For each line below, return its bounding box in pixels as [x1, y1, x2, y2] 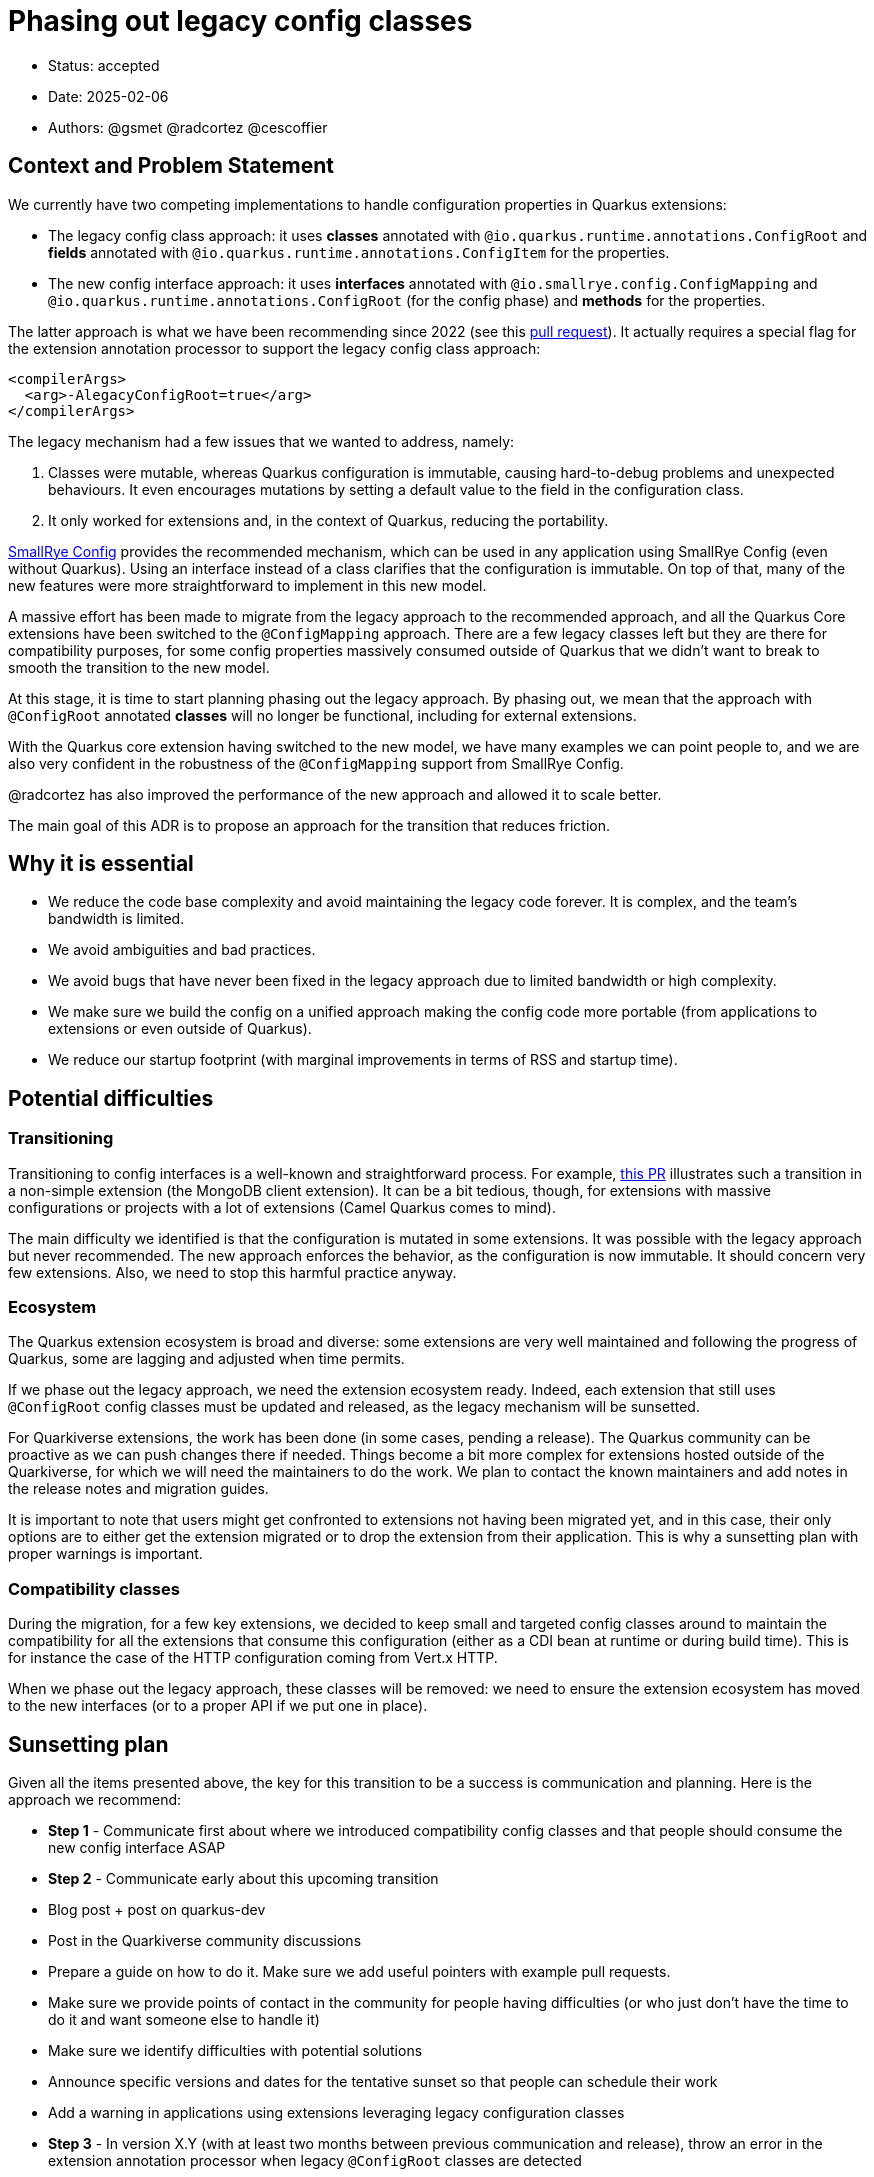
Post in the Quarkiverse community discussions [48, 1932, 362, 1949]
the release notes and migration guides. [8, 1480, 269, 1498]
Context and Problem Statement [8, 153, 334, 179]
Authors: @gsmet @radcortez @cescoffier [48, 118, 328, 136]
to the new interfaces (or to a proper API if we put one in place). [8, 1697, 428, 1715]
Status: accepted [48, 56, 160, 74]
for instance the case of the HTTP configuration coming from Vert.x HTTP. [8, 1649, 498, 1667]
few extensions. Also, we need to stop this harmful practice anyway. [8, 1263, 457, 1281]
